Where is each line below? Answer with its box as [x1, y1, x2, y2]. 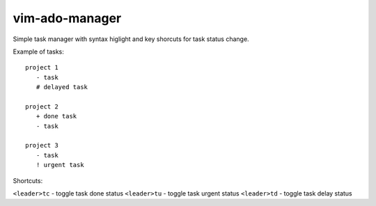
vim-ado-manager [13, 10, 122, 26]
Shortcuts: [13, 176, 43, 184]
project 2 [25, 102, 58, 111]
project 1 [25, 63, 58, 72]
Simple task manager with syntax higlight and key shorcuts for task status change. [13, 35, 250, 43]
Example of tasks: [13, 47, 64, 56]
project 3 [25, 141, 58, 150]
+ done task [36, 112, 77, 120]
